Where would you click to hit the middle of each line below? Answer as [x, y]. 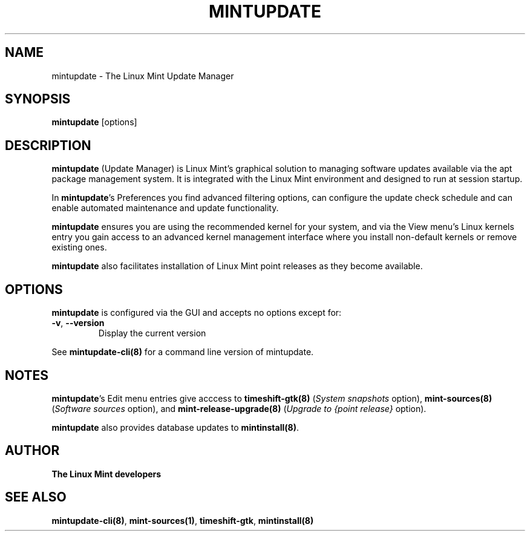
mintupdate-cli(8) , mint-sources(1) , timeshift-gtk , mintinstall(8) [183, 520]
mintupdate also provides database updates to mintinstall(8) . [175, 427]
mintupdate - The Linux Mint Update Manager [143, 76]
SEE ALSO [36, 497]
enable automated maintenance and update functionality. [165, 208]
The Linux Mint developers [106, 474]
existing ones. [79, 247]
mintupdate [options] [94, 122]
